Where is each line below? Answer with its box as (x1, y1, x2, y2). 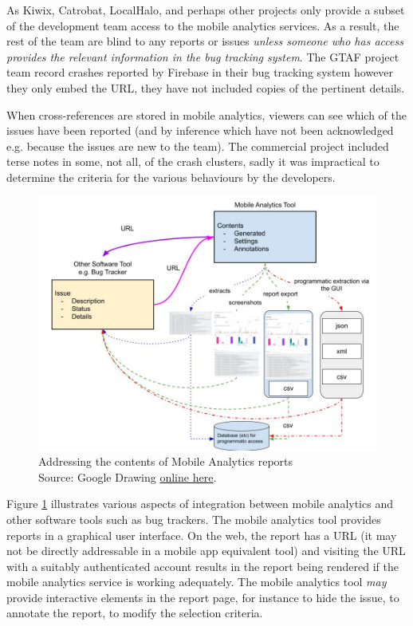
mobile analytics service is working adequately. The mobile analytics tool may (6, 573, 387, 590)
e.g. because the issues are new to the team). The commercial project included (6, 137, 389, 154)
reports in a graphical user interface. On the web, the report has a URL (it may (6, 526, 397, 543)
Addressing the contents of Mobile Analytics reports (38, 453, 293, 470)
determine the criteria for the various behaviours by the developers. (6, 168, 336, 185)
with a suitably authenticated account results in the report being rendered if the (6, 557, 399, 574)
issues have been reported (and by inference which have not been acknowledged (6, 122, 394, 139)
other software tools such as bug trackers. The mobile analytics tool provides (6, 510, 381, 527)
